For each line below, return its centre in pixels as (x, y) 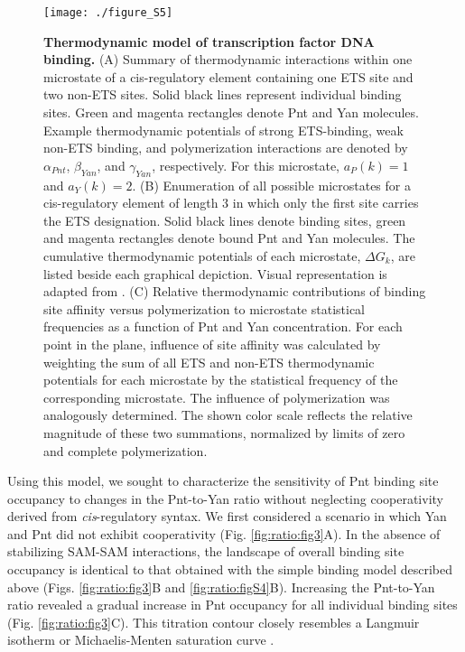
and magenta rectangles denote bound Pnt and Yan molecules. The (229, 238)
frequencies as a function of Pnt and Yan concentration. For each (223, 326)
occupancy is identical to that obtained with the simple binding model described (230, 569)
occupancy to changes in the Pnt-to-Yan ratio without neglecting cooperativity (225, 498)
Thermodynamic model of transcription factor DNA (209, 41)
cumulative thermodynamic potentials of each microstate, (202, 255)
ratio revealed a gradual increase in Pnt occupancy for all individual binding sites (232, 605)
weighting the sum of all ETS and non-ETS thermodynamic (209, 362)
